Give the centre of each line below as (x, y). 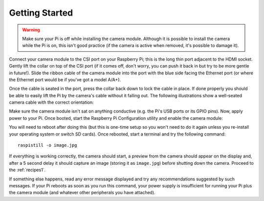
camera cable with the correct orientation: (51, 102)
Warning (31, 30)
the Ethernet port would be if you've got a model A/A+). (65, 79)
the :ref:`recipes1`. (27, 170)
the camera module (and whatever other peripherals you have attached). (82, 193)
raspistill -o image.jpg (47, 145)
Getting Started (41, 13)
